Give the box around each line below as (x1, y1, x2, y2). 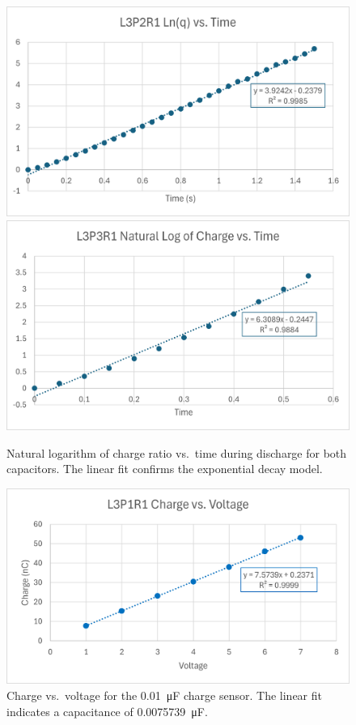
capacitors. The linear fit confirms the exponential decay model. (6, 460, 323, 477)
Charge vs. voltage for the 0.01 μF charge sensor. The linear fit (6, 687, 322, 704)
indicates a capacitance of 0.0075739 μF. (6, 702, 208, 719)
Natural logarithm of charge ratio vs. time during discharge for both (6, 444, 347, 461)
